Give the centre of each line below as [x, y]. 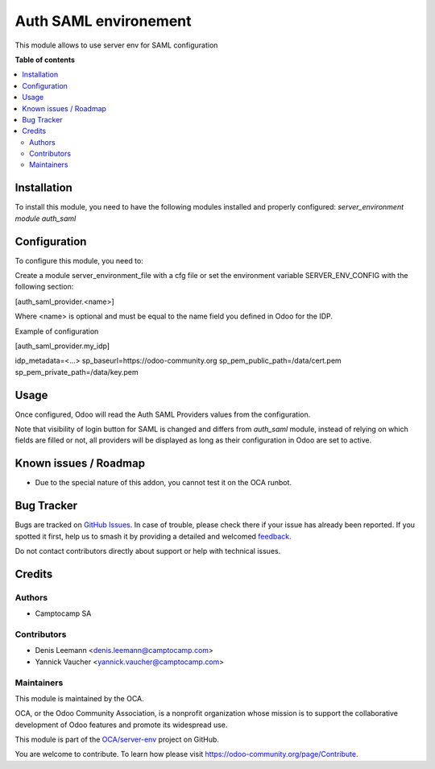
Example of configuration [57, 331]
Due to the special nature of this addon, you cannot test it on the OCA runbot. [164, 483]
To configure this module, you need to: [79, 260]
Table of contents [45, 60]
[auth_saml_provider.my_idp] [62, 346]
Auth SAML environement [104, 21]
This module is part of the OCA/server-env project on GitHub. [117, 740]
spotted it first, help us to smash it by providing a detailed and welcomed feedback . [153, 536]
